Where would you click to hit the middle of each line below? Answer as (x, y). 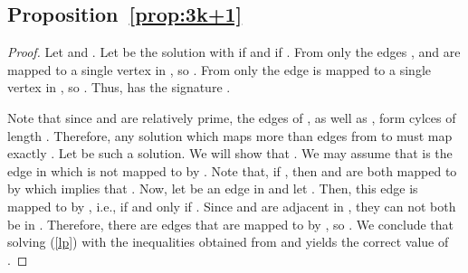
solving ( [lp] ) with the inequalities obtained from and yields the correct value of (228, 242)
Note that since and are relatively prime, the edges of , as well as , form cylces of (232, 117)
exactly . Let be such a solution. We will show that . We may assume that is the (230, 153)
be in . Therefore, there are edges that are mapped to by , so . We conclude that (231, 224)
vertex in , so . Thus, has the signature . (119, 87)
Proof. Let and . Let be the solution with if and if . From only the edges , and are (234, 52)
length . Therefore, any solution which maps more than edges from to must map (230, 135)
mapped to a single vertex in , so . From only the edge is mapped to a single (219, 69)
